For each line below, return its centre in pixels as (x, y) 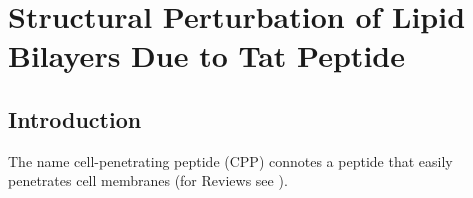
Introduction (75, 118)
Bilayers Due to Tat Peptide (206, 55)
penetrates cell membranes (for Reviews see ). (148, 180)
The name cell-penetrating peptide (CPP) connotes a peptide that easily (230, 160)
